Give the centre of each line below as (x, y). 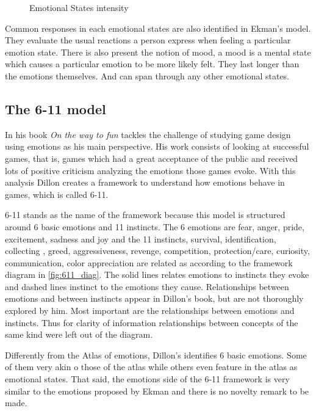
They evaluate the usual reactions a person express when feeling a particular (148, 40)
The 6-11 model (56, 108)
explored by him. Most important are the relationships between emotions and (150, 311)
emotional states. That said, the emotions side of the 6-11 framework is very (147, 379)
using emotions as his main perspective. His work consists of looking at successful (157, 146)
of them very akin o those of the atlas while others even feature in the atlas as (151, 367)
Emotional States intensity (79, 7)
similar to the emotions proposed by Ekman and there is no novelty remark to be (157, 391)
